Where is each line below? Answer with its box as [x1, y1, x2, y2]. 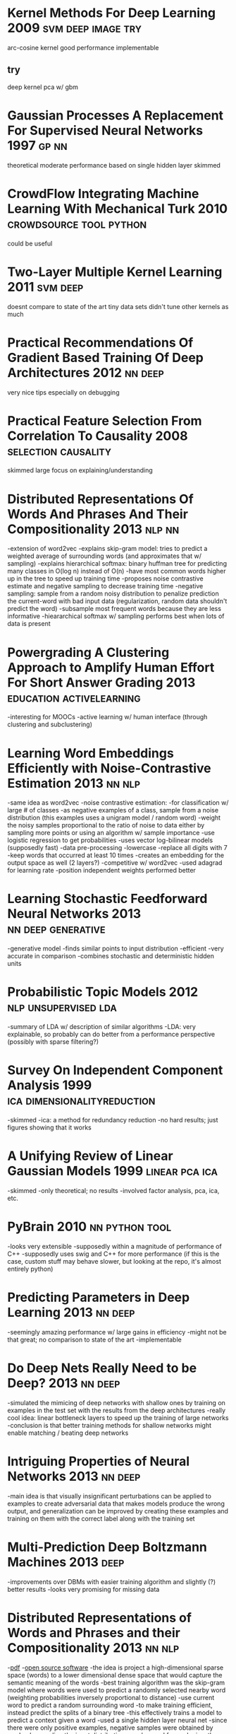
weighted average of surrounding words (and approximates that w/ [7, 552, 202, 560]
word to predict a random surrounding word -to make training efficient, [7, 1701, 213, 1709]
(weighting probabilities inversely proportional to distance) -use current [7, 1693, 215, 1701]
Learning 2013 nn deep [7, 1305, 135, 1320]
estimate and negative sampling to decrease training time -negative [7, 582, 204, 590]
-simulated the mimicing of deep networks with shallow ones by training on [7, 1398, 225, 1407]
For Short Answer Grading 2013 [7, 674, 196, 690]
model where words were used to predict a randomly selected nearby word [7, 1685, 226, 1694]
